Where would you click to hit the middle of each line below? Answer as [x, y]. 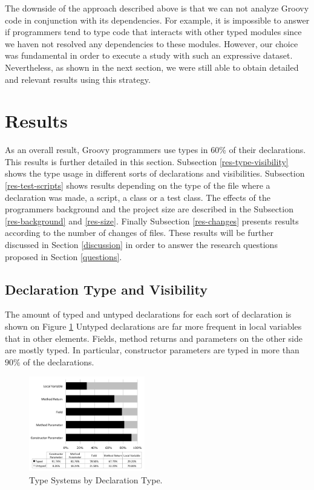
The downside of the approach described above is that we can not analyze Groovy [157, 8]
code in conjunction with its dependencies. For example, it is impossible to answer [157, 20]
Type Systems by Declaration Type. [96, 480]
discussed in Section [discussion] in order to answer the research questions [141, 245]
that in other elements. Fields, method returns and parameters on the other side [154, 338]
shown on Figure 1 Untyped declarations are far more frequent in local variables [153, 326]
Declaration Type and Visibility [106, 289]
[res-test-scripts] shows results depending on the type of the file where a [138, 185]
